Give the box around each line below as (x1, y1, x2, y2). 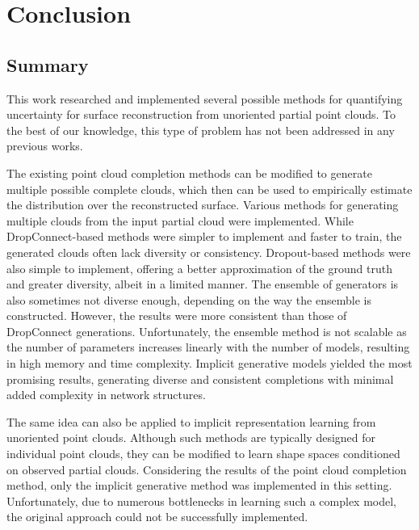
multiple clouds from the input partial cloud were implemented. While (6, 212, 354, 229)
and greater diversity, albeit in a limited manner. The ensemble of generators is (6, 276, 399, 292)
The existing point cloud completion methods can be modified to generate (6, 164, 372, 181)
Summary (6, 52, 89, 77)
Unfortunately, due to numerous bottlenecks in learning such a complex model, (6, 492, 396, 509)
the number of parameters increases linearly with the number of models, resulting (6, 339, 410, 355)
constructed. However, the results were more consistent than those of (6, 307, 347, 324)
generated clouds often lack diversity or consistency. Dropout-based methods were (6, 243, 411, 260)
